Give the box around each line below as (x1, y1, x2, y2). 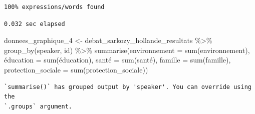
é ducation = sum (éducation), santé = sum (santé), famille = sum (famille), (4, 54, 231, 65)
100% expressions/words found (4, 3, 105, 10)
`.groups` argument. (4, 102, 73, 110)
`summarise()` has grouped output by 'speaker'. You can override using (4, 83, 251, 90)
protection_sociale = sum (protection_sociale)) (4, 64, 148, 74)
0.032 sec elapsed (4, 20, 65, 27)
